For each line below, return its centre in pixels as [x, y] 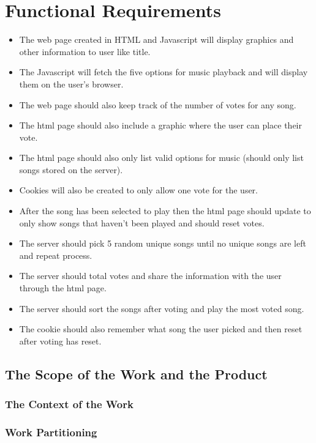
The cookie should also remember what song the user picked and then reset [161, 329]
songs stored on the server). [71, 169]
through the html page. [63, 288]
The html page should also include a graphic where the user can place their [160, 125]
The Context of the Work [69, 404]
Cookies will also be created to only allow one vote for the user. [138, 190]
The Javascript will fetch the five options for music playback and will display [164, 72]
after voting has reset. [60, 341]
